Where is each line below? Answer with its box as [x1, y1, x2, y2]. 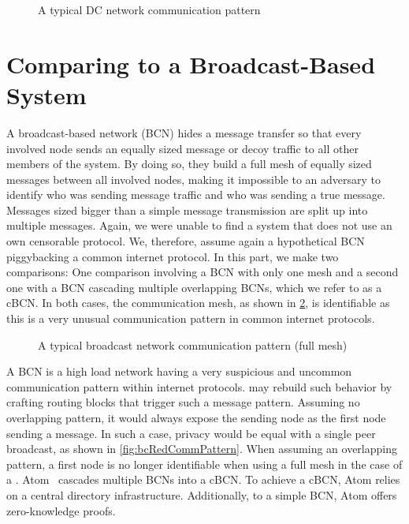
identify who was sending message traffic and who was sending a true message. [6, 186, 385, 203]
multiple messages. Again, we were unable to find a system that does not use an [6, 217, 392, 234]
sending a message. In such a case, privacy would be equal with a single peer [6, 425, 376, 441]
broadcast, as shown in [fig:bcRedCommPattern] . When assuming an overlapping [6, 440, 397, 457]
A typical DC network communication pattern [38, 2, 261, 17]
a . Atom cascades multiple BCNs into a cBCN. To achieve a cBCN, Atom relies [6, 471, 400, 488]
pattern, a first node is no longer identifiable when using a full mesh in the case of [6, 455, 403, 472]
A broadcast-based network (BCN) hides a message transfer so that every [6, 124, 362, 140]
